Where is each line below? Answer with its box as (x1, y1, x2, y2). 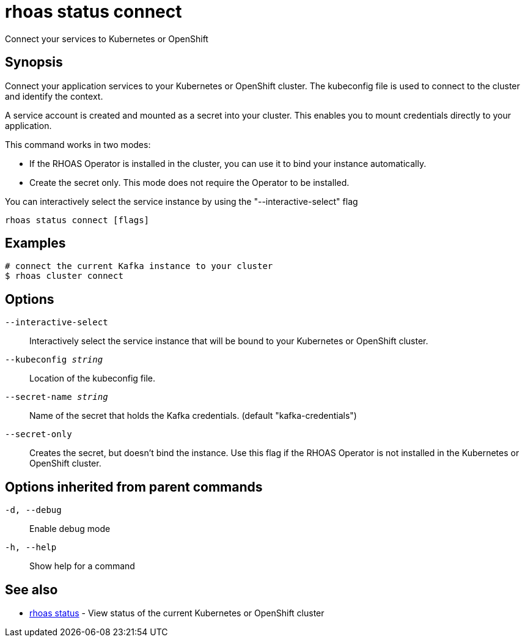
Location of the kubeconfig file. (29, 373, 155, 384)
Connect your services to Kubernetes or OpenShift (5, 33, 208, 44)
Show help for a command (29, 561, 135, 572)
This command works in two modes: (5, 139, 151, 150)
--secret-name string (5, 392, 108, 402)
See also (5, 581, 58, 597)
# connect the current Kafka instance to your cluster (5, 261, 273, 271)
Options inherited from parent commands (5, 479, 263, 495)
